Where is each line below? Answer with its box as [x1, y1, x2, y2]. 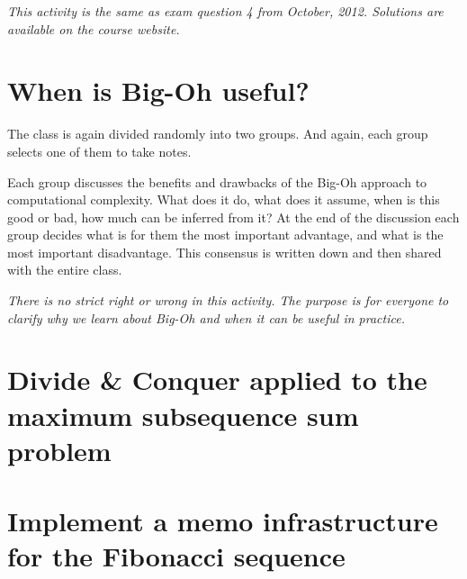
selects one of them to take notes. [7, 141, 192, 160]
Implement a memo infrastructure [7, 502, 438, 539]
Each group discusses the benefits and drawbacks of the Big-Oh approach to [7, 172, 427, 191]
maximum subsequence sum [7, 396, 359, 433]
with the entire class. [7, 260, 122, 279]
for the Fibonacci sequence [7, 538, 346, 574]
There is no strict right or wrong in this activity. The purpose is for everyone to [7, 291, 449, 310]
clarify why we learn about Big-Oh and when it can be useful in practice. [7, 308, 405, 327]
